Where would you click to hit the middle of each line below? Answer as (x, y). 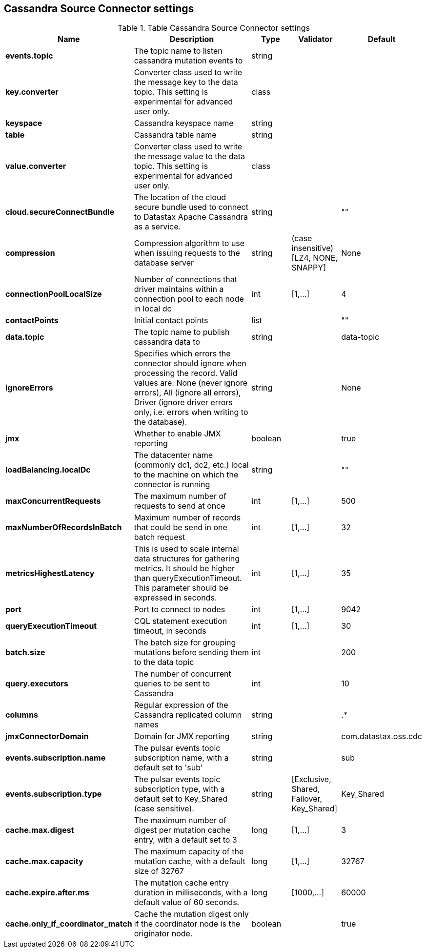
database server (164, 263)
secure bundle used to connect (191, 207)
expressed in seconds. (175, 598)
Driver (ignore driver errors (183, 403)
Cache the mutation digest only (191, 914)
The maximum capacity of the (189, 852)
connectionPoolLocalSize (54, 294)
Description (192, 39)
